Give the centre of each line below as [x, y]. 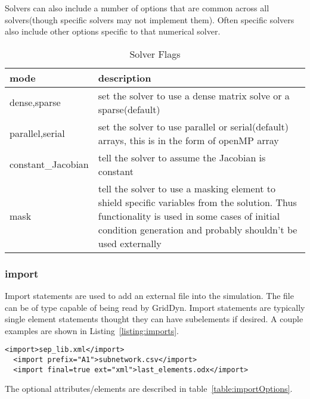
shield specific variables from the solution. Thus [197, 202]
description [125, 77]
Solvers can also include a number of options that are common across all [137, 8]
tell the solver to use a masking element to [187, 188]
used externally [130, 243]
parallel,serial [37, 133]
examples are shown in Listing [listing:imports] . [92, 330]
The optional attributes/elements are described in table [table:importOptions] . [149, 389]
